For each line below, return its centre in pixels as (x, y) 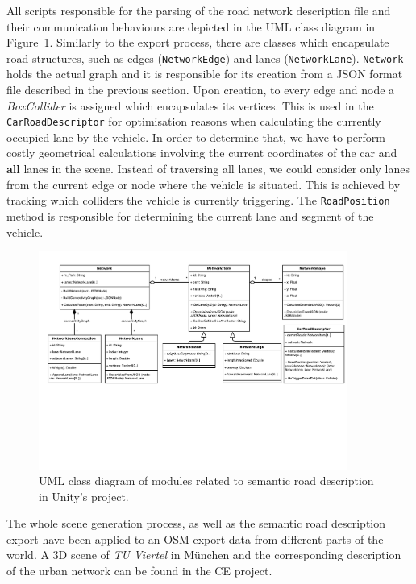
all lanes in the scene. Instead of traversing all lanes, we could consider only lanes (208, 169)
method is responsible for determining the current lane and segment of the (190, 215)
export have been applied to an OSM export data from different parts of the (195, 538)
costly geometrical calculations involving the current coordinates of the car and (202, 153)
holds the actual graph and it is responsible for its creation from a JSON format (205, 74)
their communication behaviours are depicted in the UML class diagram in (191, 26)
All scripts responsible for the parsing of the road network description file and (199, 10)
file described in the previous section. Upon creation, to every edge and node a (201, 90)
